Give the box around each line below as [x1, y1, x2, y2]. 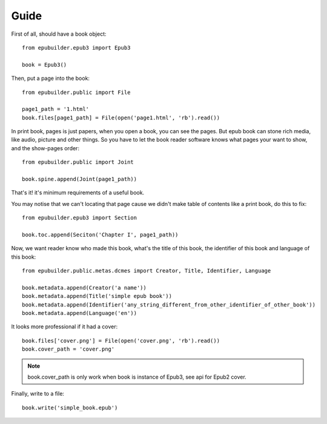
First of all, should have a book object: [11, 30, 107, 38]
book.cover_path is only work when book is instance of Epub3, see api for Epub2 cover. [27, 373, 246, 381]
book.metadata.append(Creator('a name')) [22, 284, 147, 291]
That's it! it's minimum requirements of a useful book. [11, 189, 145, 196]
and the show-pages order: [11, 144, 80, 151]
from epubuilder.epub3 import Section [22, 214, 137, 221]
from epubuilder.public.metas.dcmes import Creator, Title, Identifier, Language [22, 267, 271, 274]
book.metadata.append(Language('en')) [22, 310, 137, 317]
